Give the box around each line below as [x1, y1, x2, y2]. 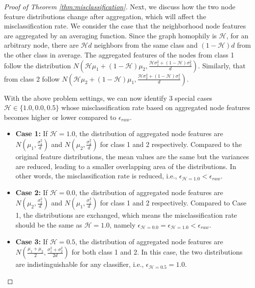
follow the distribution [4, 60, 71, 70]
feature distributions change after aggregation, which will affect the [4, 11, 206, 21]
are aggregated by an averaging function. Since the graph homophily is [4, 30, 217, 40]
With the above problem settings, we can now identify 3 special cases [4, 92, 212, 103]
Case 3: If [15, 236, 48, 246]
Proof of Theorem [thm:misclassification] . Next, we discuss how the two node [4, 1, 235, 11]
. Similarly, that [198, 60, 246, 70]
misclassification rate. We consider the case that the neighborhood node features [4, 21, 246, 31]
